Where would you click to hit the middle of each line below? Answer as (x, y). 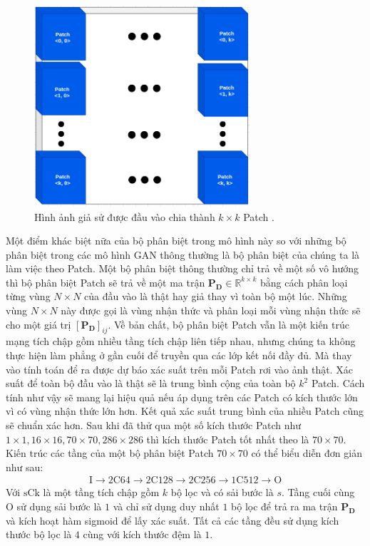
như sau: (25, 467)
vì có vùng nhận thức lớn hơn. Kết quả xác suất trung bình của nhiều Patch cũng (185, 411)
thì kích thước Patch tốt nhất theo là (228, 439)
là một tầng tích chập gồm (101, 492)
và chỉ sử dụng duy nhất (166, 506)
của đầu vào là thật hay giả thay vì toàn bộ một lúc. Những (216, 296)
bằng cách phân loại (304, 282)
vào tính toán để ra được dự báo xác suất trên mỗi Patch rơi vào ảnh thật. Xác (179, 369)
